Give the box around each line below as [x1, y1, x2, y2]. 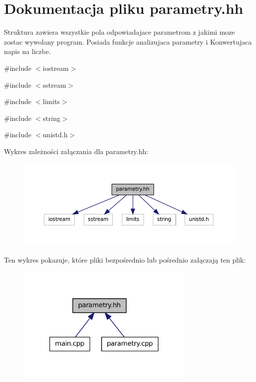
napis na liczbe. [4, 46, 51, 56]
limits [43, 96, 60, 107]
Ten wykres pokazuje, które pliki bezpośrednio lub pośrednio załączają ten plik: [4, 255, 246, 265]
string [43, 112, 60, 123]
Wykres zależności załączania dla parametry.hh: [4, 146, 149, 156]
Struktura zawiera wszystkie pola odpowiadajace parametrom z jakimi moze [4, 27, 235, 37]
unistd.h [43, 129, 68, 140]
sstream [43, 79, 66, 90]
